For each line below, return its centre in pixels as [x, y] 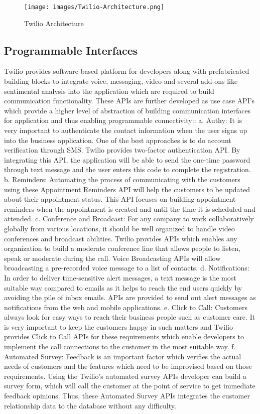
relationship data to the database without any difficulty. [90, 405]
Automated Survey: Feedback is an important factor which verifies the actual [123, 356]
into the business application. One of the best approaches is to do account [118, 140]
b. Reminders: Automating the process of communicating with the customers [122, 179]
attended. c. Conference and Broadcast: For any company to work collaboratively [129, 219]
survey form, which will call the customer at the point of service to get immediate [130, 386]
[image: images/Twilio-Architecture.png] [94, 7]
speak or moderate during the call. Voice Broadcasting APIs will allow [112, 258]
